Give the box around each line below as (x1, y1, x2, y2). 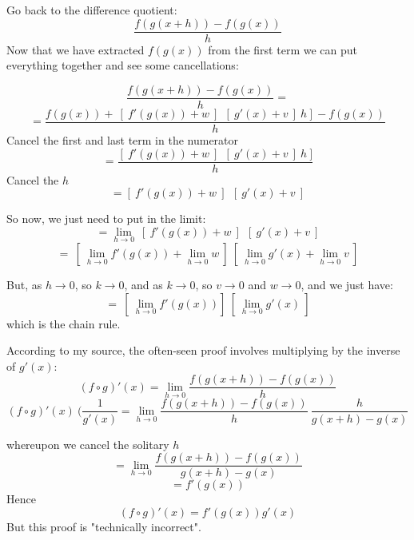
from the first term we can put (208, 41, 357, 58)
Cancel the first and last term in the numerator (6, 131, 239, 148)
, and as (124, 276, 163, 293)
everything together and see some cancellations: (6, 57, 239, 73)
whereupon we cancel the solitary (6, 435, 169, 452)
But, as (6, 276, 42, 293)
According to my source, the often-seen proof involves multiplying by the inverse (6, 342, 400, 359)
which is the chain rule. (6, 315, 121, 332)
